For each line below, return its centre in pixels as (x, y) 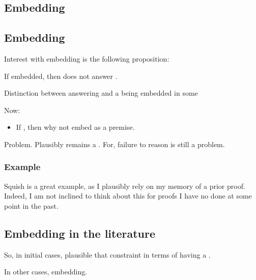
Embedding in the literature (80, 233)
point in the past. (31, 205)
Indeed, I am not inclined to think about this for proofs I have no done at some (128, 196)
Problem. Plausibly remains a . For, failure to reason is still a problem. (115, 144)
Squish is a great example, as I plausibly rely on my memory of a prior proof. (125, 186)
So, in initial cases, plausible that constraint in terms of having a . (107, 254)
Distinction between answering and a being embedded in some (101, 93)
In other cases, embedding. (46, 272)
